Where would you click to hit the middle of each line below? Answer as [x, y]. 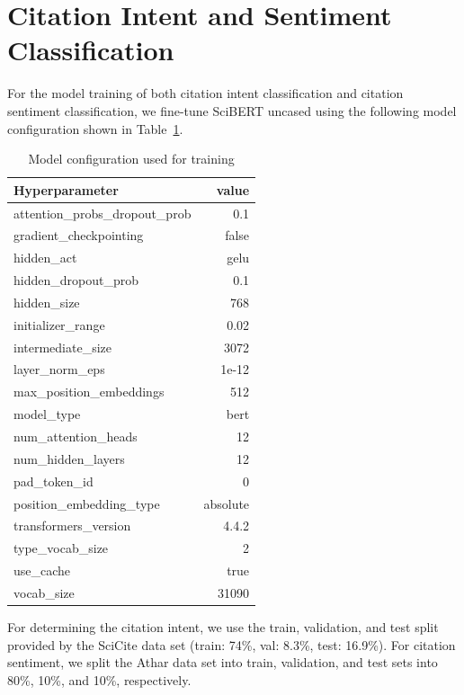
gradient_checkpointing [79, 235]
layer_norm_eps [59, 369]
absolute [227, 503]
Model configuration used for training [131, 159]
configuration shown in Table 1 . [95, 128]
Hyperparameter [66, 189]
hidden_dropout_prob [76, 280]
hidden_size [47, 302]
